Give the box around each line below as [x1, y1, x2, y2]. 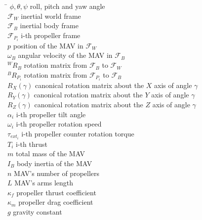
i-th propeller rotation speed [16, 119, 102, 129]
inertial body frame [20, 20, 79, 31]
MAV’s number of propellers [14, 168, 100, 178]
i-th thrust [16, 138, 47, 149]
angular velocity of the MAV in [18, 50, 113, 60]
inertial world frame [21, 10, 81, 21]
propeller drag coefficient [18, 197, 93, 207]
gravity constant [13, 206, 62, 217]
